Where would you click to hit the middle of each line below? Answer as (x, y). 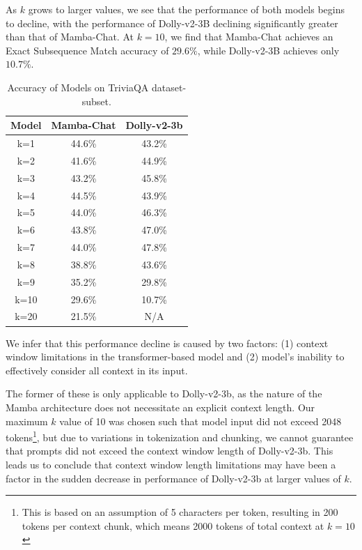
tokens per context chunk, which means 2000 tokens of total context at (173, 525)
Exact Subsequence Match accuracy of (87, 50)
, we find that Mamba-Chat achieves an (249, 37)
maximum (27, 421)
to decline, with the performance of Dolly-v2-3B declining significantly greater (172, 23)
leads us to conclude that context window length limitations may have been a (171, 464)
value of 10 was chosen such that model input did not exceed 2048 (200, 421)
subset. (96, 101)
